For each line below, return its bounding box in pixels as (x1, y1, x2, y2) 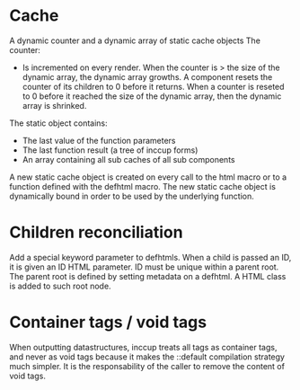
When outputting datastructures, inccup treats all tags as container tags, (9, 341, 278, 352)
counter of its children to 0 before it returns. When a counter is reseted (22, 81, 285, 92)
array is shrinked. (22, 100, 87, 111)
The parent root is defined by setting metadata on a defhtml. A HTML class (9, 270, 287, 281)
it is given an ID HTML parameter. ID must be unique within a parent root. (9, 261, 279, 272)
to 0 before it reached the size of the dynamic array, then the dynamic (22, 91, 282, 102)
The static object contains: (9, 118, 108, 129)
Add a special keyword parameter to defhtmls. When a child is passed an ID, (9, 252, 292, 262)
